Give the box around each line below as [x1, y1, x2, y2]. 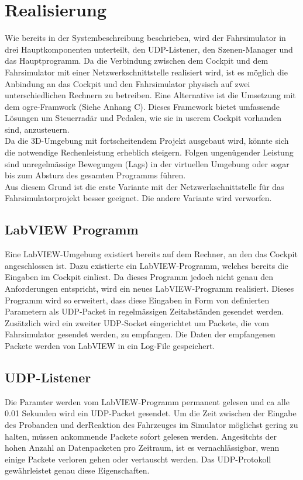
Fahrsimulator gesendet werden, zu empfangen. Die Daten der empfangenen [5, 328, 276, 340]
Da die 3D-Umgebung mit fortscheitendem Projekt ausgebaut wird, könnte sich [5, 134, 289, 147]
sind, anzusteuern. [5, 123, 70, 135]
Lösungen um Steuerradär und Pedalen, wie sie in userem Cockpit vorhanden [5, 112, 281, 124]
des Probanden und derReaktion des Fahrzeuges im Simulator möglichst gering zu [5, 418, 298, 430]
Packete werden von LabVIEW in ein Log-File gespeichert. [5, 339, 215, 351]
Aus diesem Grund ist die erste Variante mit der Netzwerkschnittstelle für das [5, 180, 284, 192]
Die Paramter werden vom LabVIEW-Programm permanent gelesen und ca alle [5, 395, 290, 408]
